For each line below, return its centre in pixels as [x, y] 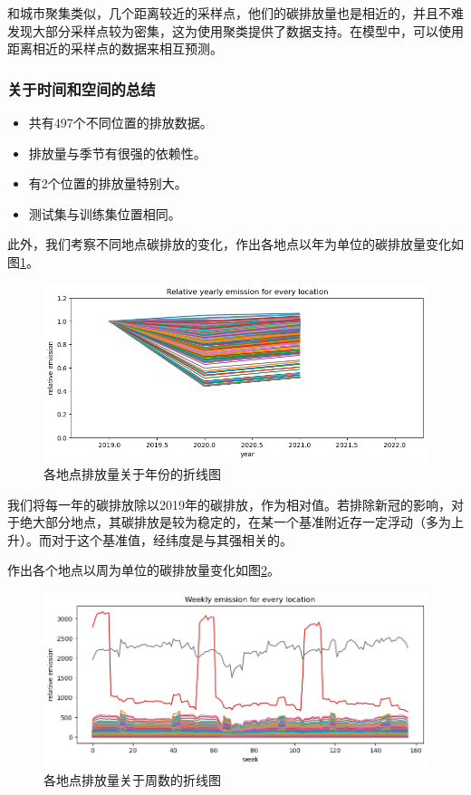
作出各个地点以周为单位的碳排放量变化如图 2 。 [144, 570]
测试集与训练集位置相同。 [105, 213]
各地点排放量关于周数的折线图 [132, 779]
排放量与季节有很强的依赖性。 [117, 153]
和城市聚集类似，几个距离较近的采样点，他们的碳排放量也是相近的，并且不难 [235, 13]
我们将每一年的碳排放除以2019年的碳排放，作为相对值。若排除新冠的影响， [229, 504]
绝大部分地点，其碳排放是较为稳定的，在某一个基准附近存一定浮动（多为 [235, 522]
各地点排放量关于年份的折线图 [132, 474]
